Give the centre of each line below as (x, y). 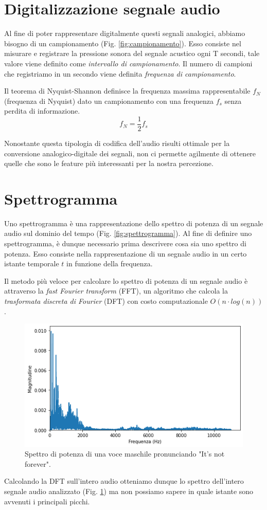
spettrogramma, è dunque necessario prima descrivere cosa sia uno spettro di (125, 243)
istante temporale (32, 263)
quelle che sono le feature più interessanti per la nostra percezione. (109, 163)
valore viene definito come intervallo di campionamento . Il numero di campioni (128, 63)
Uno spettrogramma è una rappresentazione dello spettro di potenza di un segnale (134, 223)
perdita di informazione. (42, 111)
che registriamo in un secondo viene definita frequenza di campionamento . (120, 73)
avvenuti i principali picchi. (47, 501)
